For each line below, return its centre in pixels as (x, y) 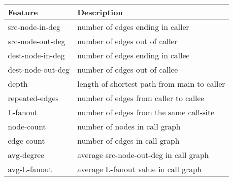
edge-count (27, 141)
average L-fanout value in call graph (139, 169)
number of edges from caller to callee (141, 98)
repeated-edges (33, 98)
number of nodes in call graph (129, 126)
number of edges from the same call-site (146, 112)
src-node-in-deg (34, 27)
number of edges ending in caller (133, 27)
